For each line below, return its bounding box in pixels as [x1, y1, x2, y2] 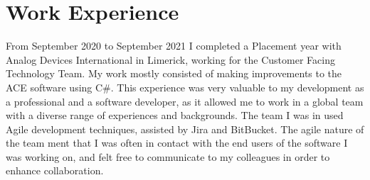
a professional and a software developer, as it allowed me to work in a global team [6, 94, 364, 108]
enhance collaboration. [6, 163, 104, 178]
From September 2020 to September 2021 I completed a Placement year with [6, 38, 342, 53]
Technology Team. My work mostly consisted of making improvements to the [6, 66, 342, 81]
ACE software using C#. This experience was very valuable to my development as [6, 79, 364, 94]
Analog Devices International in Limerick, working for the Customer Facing [6, 52, 335, 67]
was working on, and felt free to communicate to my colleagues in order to [6, 149, 330, 164]
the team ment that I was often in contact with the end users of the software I [6, 135, 348, 150]
